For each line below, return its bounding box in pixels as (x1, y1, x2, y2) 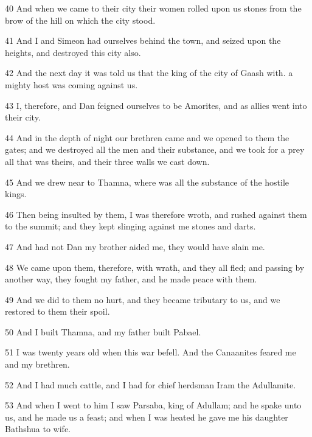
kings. (5, 187, 27, 200)
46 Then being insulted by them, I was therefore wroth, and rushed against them (5, 208, 307, 220)
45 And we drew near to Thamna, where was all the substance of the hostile (5, 175, 289, 188)
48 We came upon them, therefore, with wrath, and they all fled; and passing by (5, 260, 305, 273)
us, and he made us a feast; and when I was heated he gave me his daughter (5, 410, 288, 423)
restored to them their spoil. (5, 305, 110, 318)
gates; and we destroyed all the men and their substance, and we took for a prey (5, 143, 305, 156)
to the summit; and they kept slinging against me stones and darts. (5, 220, 256, 232)
